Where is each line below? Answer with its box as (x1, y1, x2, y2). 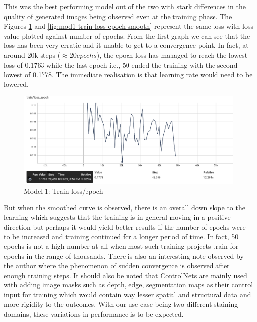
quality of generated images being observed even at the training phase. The (4, 11, 232, 21)
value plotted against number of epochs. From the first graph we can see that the (4, 30, 250, 40)
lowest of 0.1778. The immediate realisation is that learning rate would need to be (4, 69, 253, 80)
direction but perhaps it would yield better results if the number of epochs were (4, 221, 246, 232)
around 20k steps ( (4, 49, 61, 60)
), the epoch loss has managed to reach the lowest (96, 49, 248, 60)
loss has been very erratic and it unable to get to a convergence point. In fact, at (4, 40, 249, 50)
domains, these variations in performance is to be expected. (4, 309, 184, 319)
